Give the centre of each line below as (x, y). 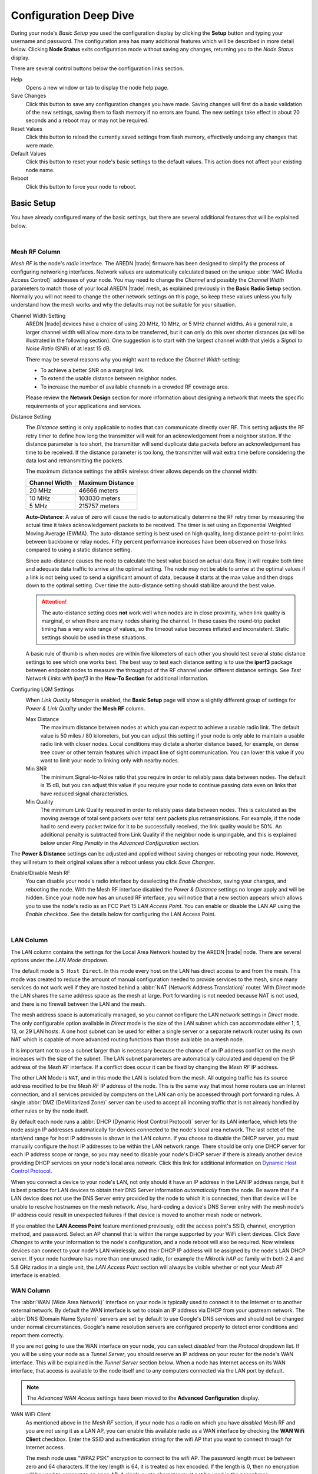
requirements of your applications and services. (84, 406)
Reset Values (27, 129)
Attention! (54, 602)
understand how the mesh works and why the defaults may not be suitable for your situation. (124, 305)
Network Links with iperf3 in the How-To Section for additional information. (117, 679)
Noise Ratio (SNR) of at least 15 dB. (68, 348)
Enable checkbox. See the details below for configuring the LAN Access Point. (121, 914)
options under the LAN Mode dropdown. (60, 960)
